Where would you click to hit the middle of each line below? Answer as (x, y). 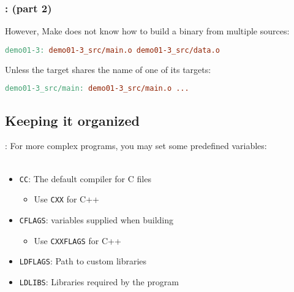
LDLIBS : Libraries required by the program (99, 281)
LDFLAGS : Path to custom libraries (83, 261)
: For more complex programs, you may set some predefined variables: (136, 146)
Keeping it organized (73, 120)
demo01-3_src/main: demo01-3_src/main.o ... (97, 89)
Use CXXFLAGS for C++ (77, 240)
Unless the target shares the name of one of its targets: (108, 69)
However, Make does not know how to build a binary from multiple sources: (147, 31)
